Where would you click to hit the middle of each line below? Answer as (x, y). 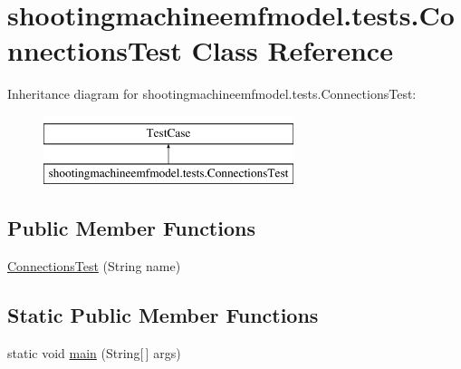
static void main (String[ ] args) (94, 353)
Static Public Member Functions (163, 315)
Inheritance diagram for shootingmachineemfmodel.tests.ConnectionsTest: (212, 94)
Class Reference (292, 50)
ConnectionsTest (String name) (94, 266)
